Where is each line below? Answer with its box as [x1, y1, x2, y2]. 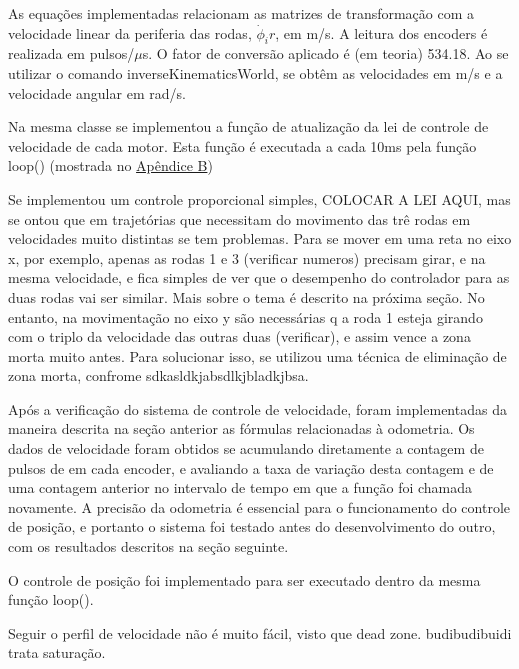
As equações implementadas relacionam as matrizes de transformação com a [8, 3, 475, 23]
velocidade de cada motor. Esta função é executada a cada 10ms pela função [8, 135, 477, 156]
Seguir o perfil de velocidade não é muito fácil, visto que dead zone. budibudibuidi [8, 622, 512, 643]
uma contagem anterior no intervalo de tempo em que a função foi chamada [8, 477, 473, 498]
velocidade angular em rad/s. [8, 82, 186, 103]
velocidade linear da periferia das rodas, [8, 22, 252, 43]
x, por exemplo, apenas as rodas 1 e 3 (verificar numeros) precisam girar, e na [8, 247, 486, 268]
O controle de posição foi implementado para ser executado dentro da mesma [8, 569, 481, 590]
